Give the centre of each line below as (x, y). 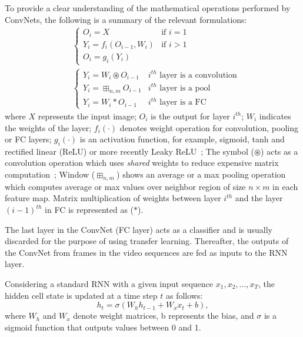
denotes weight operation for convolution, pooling (209, 127)
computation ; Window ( (50, 174)
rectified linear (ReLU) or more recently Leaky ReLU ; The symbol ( (129, 151)
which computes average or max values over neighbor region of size (125, 186)
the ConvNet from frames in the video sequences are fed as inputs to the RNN (146, 252)
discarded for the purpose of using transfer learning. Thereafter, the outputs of (147, 241)
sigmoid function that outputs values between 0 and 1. (103, 327)
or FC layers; (28, 139)
